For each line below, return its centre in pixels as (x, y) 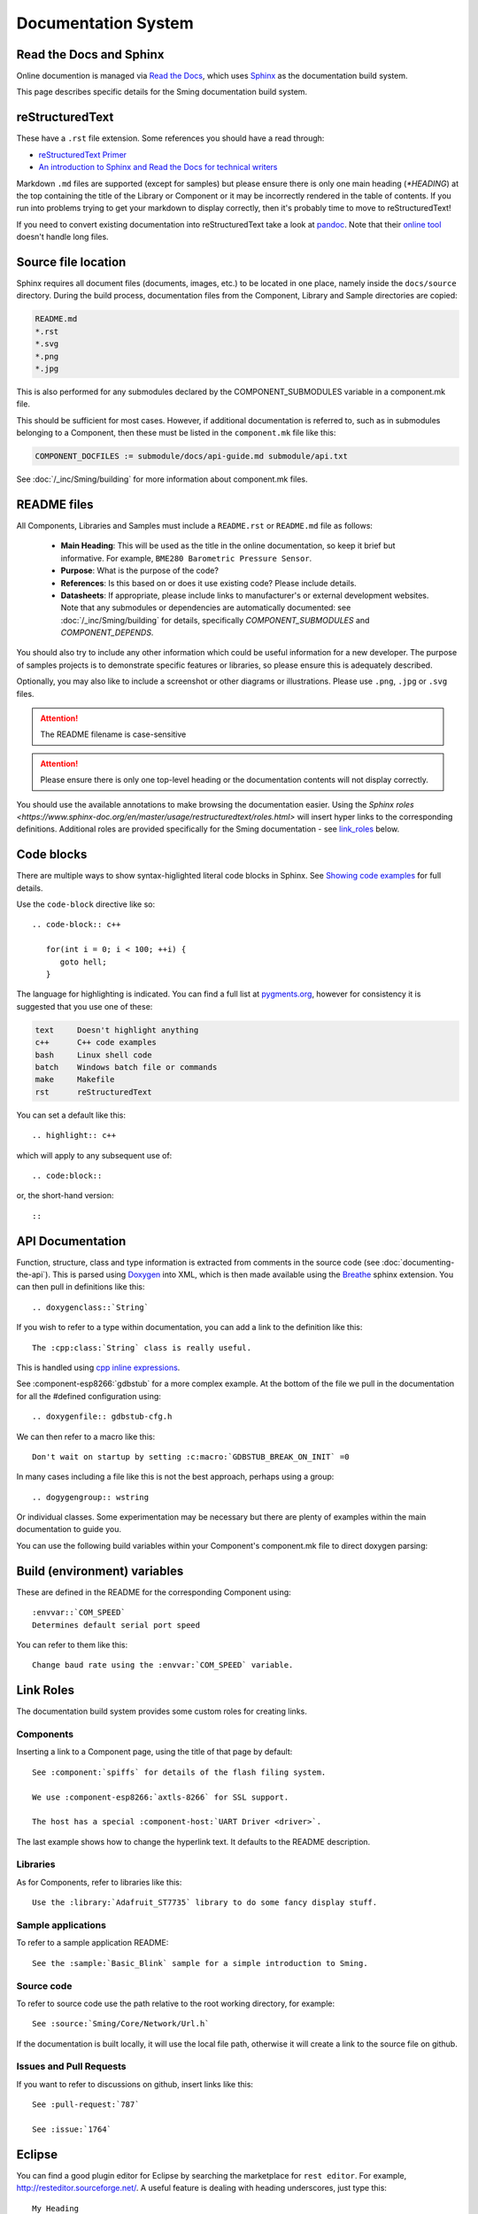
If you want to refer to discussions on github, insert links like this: (135, 2084)
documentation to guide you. (69, 1529)
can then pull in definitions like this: (81, 1287)
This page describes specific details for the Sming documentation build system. (162, 92)
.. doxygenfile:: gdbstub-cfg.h (102, 1417)
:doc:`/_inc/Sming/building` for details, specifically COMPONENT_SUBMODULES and (215, 620)
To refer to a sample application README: (93, 1943)
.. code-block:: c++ (77, 925)
